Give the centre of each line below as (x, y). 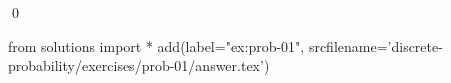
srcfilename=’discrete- (375, 45)
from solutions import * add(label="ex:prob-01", (156, 45)
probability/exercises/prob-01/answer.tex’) (139, 65)
